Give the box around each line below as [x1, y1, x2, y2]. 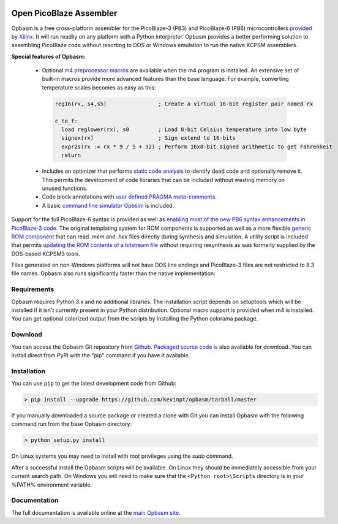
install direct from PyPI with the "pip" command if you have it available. [11, 351, 190, 359]
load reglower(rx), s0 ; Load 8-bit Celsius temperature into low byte [61, 126, 307, 133]
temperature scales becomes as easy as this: [42, 83, 156, 91]
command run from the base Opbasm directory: [11, 420, 132, 428]
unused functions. [42, 184, 88, 192]
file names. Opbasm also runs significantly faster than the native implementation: [11, 270, 216, 277]
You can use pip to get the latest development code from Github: [11, 380, 177, 387]
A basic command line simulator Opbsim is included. [42, 202, 175, 209]
